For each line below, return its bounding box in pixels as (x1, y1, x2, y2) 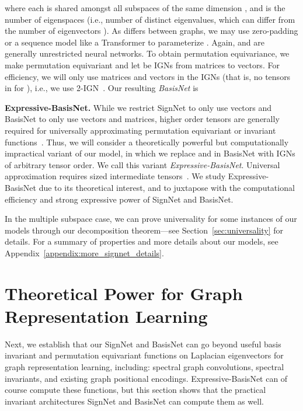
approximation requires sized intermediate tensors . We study (5, 170, 226, 182)
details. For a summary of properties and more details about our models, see (5, 235, 278, 248)
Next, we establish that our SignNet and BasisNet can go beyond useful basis (5, 337, 281, 350)
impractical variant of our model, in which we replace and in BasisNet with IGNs (5, 147, 295, 159)
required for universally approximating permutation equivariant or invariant (5, 124, 276, 136)
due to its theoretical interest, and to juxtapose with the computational (39, 181, 295, 193)
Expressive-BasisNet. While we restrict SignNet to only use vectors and (5, 101, 272, 113)
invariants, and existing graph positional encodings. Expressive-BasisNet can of (5, 372, 288, 384)
